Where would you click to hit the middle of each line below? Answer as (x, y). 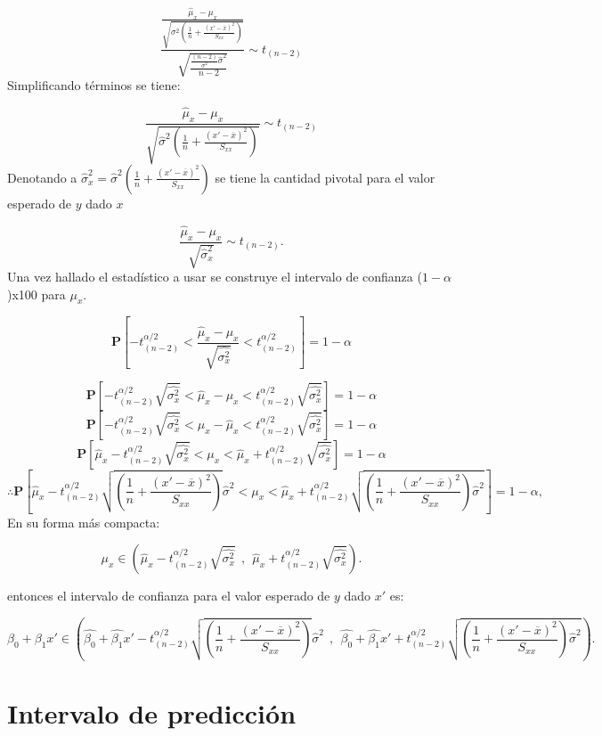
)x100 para (37, 294)
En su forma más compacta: (84, 522)
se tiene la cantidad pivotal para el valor (325, 177)
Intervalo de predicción (152, 713)
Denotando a (42, 177)
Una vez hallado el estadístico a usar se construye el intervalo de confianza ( (215, 277)
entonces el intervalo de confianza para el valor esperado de (169, 596)
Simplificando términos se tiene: (94, 84)
